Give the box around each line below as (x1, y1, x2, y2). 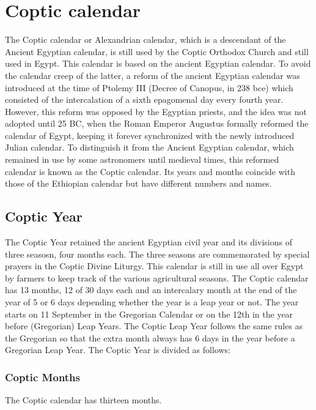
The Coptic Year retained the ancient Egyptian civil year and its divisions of (5, 236, 292, 248)
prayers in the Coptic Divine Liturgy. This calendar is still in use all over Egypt (5, 259, 304, 272)
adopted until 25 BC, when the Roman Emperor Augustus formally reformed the (5, 117, 309, 130)
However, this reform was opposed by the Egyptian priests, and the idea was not (5, 105, 307, 117)
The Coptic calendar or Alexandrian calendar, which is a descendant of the (5, 33, 286, 46)
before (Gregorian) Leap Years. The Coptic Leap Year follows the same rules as (5, 319, 303, 332)
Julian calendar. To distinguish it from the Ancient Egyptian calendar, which (5, 141, 294, 154)
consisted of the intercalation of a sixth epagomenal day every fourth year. (5, 93, 284, 106)
